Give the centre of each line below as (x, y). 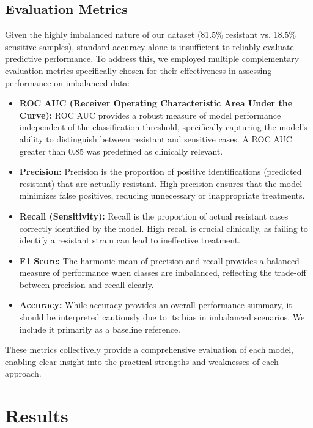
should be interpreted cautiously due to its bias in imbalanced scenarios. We (162, 317)
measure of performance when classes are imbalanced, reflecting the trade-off (163, 272)
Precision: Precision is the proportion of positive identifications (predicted (160, 172)
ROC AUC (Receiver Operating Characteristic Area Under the (156, 103)
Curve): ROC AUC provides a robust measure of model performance (150, 115)
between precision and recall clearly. (87, 284)
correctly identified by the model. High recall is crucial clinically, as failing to (164, 228)
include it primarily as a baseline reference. (100, 329)
